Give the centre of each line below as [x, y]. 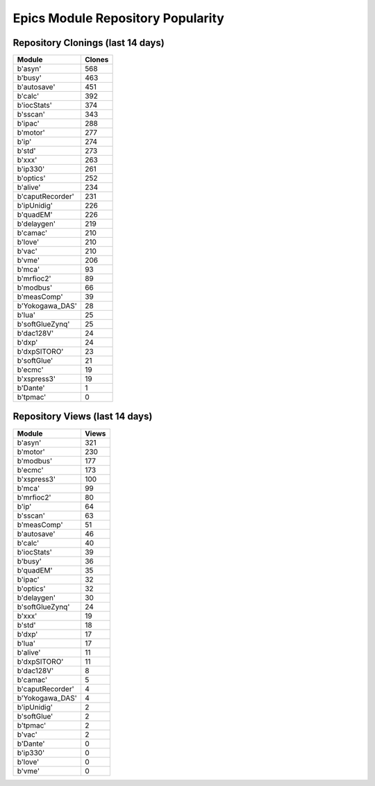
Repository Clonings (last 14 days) [89, 43]
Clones [97, 60]
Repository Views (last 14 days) [83, 417]
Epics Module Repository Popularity [119, 18]
